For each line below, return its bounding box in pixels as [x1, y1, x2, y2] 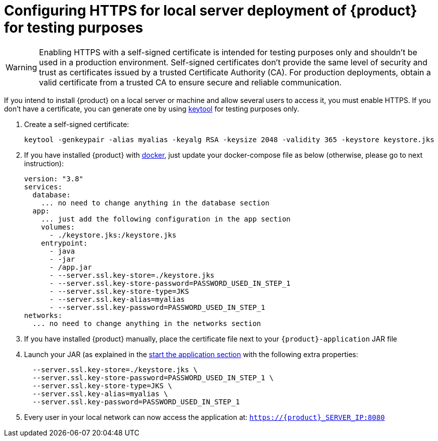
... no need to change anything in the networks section [32, 319, 261, 327]
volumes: [41, 223, 75, 231]
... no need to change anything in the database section [41, 198, 269, 207]
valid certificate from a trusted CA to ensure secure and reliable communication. [39, 77, 342, 87]
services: [24, 182, 62, 191]
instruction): [24, 159, 64, 168]
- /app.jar [49, 263, 92, 271]
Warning [6, 62, 37, 72]
